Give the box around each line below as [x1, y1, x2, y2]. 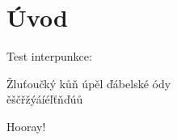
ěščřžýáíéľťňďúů [6, 91, 83, 108]
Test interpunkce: [6, 48, 92, 65]
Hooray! [6, 117, 46, 134]
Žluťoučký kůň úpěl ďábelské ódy [6, 74, 171, 91]
